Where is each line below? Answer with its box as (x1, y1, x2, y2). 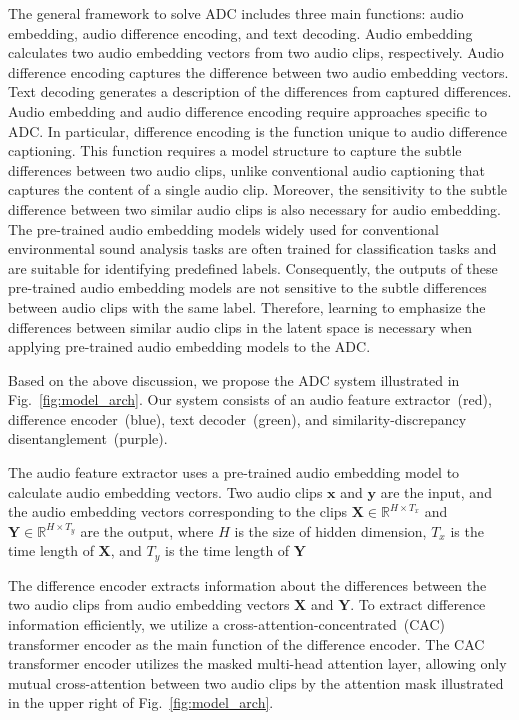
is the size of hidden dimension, (234, 520, 427, 541)
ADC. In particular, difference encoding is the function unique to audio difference (8, 120, 508, 141)
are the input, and (380, 481, 492, 502)
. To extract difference (350, 594, 486, 615)
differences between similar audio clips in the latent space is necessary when (8, 316, 473, 337)
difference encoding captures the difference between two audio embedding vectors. (8, 61, 509, 82)
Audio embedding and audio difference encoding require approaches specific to (8, 100, 488, 121)
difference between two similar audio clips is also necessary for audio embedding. (8, 198, 501, 219)
